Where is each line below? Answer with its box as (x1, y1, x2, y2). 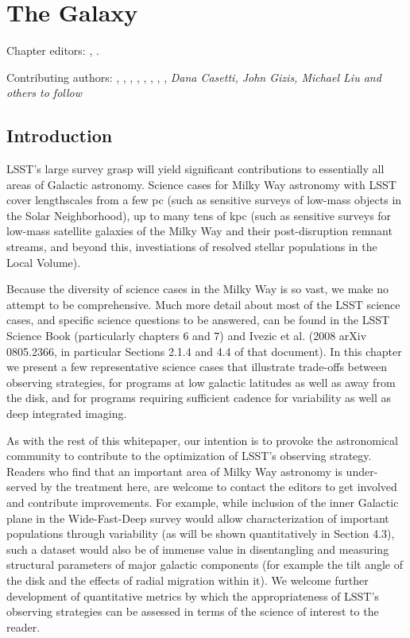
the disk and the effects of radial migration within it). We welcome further (6, 571, 369, 588)
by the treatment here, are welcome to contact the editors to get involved (40, 478, 397, 495)
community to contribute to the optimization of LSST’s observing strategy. (6, 447, 372, 464)
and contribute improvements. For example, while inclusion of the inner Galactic (6, 493, 399, 510)
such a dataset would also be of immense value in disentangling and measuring (6, 540, 389, 557)
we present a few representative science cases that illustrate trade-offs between (6, 358, 387, 375)
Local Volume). (6, 253, 81, 270)
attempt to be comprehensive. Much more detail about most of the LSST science (6, 296, 400, 312)
